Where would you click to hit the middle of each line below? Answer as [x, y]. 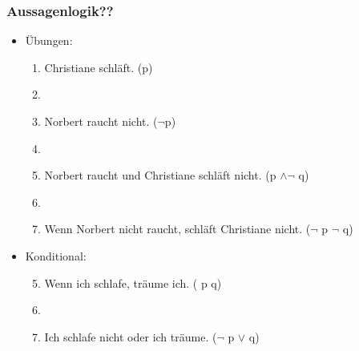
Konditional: [56, 255]
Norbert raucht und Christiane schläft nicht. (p [160, 175]
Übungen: [49, 40]
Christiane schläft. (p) [99, 67]
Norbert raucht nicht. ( [101, 121]
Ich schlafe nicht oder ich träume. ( [131, 336]
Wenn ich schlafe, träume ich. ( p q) [133, 282]
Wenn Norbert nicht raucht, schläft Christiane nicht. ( [177, 229]
